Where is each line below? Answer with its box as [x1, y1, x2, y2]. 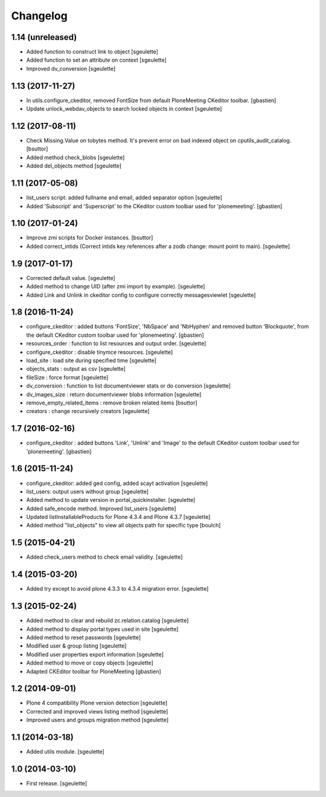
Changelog [11, 9, 68, 22]
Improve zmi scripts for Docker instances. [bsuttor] [26, 234, 153, 241]
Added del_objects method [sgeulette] [26, 162, 122, 169]
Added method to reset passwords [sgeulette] [26, 634, 141, 641]
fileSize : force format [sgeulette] [26, 374, 109, 381]
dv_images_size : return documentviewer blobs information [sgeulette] [26, 391, 202, 398]
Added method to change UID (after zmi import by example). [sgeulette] [26, 283, 205, 290]
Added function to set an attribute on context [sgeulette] [26, 56, 167, 63]
